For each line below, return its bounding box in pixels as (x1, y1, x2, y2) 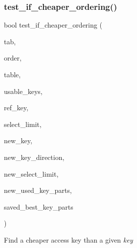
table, (4, 69, 21, 79)
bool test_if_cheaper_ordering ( (4, 20, 102, 30)
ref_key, (4, 102, 28, 113)
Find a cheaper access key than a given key (4, 234, 133, 245)
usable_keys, (4, 86, 43, 96)
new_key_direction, (4, 152, 65, 162)
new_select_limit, (4, 168, 59, 179)
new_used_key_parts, (4, 185, 72, 195)
